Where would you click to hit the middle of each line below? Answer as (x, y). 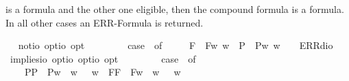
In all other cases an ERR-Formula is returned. (105, 22)
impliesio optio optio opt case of (103, 58)
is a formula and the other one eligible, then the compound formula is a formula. (175, 9)
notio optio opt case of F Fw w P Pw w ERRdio (176, 45)
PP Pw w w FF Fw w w (103, 72)
